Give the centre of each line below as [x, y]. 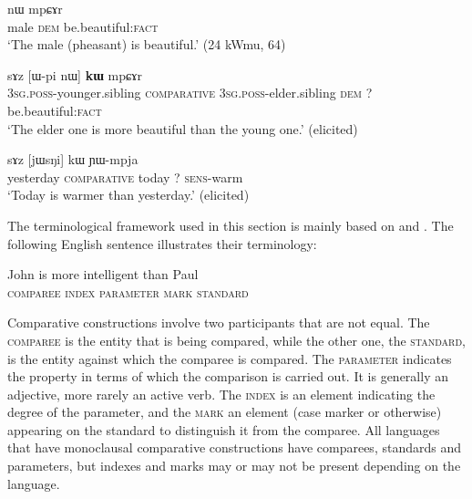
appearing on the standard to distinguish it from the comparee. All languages [224, 429]
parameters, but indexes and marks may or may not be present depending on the [234, 466]
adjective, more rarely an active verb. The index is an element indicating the [221, 394]
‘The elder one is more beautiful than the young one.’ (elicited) [183, 128]
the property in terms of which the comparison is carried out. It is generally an [228, 376]
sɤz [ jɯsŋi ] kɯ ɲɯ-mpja [73, 159]
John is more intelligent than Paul [103, 274]
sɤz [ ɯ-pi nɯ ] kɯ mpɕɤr [75, 74]
